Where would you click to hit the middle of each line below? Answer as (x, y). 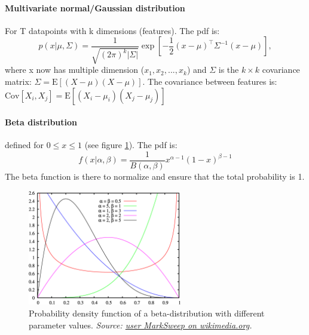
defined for (25, 145)
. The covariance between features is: (210, 81)
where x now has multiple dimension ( (75, 70)
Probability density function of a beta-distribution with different (147, 313)
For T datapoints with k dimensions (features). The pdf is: (112, 30)
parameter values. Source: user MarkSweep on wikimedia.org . (140, 325)
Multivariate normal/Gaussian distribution (95, 7)
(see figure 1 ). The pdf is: (131, 145)
